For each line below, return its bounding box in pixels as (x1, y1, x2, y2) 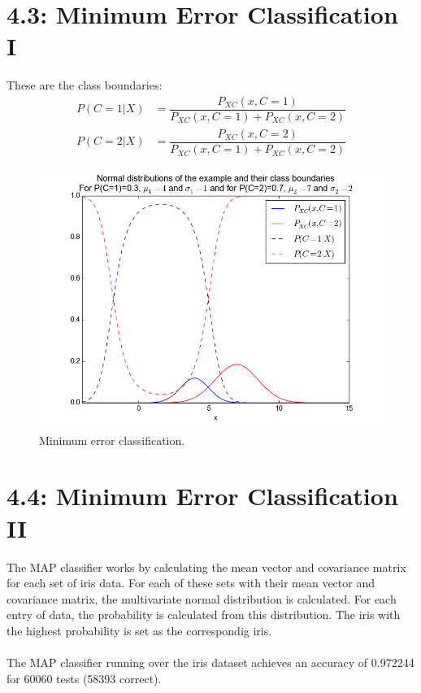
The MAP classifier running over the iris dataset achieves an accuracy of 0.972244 (7, 654, 414, 671)
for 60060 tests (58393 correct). (7, 669, 162, 686)
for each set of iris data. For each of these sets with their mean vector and (7, 574, 375, 591)
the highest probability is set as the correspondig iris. (7, 621, 272, 639)
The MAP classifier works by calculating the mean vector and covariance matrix (7, 558, 406, 575)
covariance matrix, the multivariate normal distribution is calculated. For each (7, 590, 397, 607)
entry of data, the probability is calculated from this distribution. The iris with (7, 606, 401, 623)
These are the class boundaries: (7, 76, 163, 94)
